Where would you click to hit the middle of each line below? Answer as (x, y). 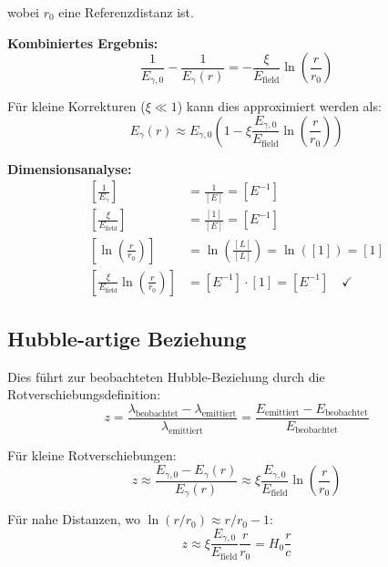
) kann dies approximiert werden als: (279, 106)
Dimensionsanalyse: (70, 168)
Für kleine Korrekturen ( (77, 106)
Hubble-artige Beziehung (127, 338)
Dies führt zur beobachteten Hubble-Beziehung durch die (166, 376)
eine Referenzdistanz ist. (126, 12)
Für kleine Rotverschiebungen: (92, 454)
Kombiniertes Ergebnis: (83, 42)
